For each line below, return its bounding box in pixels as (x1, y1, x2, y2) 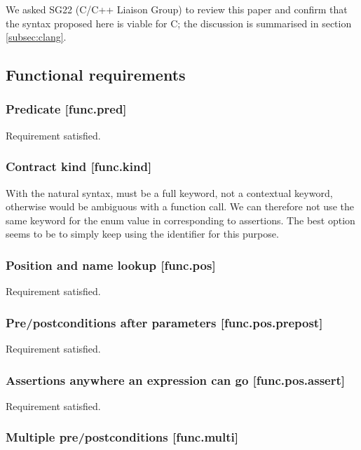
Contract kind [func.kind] (6, 158, 152, 175)
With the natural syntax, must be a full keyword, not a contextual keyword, (6, 185, 333, 200)
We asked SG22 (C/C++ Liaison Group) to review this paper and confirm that (6, 2, 348, 16)
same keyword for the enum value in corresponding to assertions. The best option (6, 212, 355, 227)
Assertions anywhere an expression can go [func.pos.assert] (6, 371, 345, 388)
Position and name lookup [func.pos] (6, 256, 216, 273)
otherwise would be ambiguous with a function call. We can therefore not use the (6, 199, 354, 214)
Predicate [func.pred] (6, 100, 127, 118)
